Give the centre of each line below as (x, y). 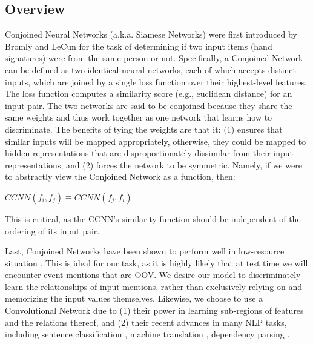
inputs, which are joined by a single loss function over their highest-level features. (156, 81)
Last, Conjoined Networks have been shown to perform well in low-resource (145, 251)
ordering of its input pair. (52, 230)
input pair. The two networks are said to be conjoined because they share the (149, 105)
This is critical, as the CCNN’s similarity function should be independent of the (153, 218)
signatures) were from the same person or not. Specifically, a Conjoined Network (154, 58)
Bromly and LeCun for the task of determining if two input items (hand (139, 46)
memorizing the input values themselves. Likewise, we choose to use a (134, 298)
